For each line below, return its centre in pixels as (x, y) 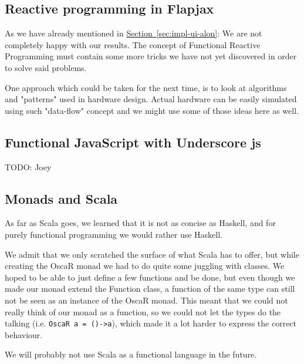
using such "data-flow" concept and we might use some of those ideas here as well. (152, 110)
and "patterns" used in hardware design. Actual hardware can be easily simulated (151, 99)
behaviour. (24, 334)
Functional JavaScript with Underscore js (133, 142)
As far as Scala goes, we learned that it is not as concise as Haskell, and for (140, 223)
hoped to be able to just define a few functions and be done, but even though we (150, 277)
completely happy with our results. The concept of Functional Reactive (133, 44)
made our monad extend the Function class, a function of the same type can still (150, 289)
